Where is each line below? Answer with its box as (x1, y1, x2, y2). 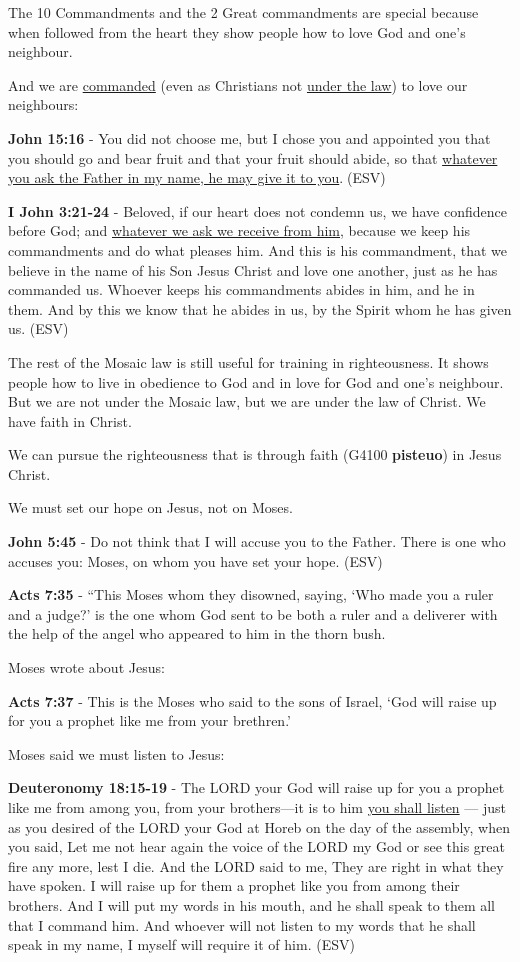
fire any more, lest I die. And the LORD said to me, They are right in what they (8, 855, 504, 876)
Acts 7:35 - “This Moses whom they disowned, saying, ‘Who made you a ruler (8, 584, 494, 605)
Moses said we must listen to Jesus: (8, 743, 225, 764)
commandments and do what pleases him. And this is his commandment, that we (8, 239, 507, 260)
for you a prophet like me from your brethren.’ (8, 710, 291, 731)
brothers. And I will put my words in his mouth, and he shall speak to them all (8, 894, 496, 915)
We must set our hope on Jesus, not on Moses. (8, 497, 293, 518)
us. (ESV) (8, 318, 69, 339)
